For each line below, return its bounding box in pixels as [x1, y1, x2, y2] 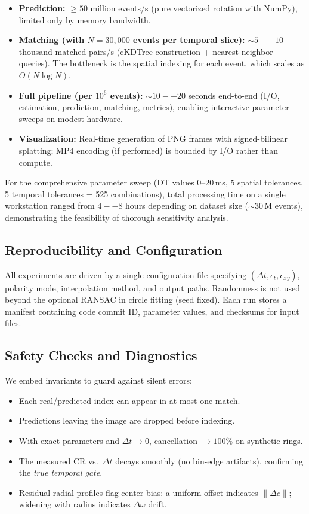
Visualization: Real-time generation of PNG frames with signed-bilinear [18, 132, 288, 145]
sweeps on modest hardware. [18, 112, 123, 124]
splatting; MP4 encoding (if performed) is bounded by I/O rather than [18, 144, 278, 156]
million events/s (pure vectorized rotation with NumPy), [90, 2, 298, 14]
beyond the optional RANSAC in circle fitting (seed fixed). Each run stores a [5, 293, 287, 306]
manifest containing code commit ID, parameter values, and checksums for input [5, 305, 299, 317]
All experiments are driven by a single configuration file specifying [5, 268, 247, 281]
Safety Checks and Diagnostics [5, 346, 197, 364]
